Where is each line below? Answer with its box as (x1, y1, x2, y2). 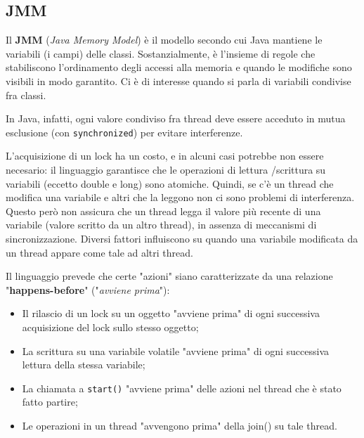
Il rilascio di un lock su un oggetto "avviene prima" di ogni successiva (22, 306, 320, 321)
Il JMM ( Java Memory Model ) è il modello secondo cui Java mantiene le (6, 32, 323, 47)
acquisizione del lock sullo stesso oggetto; (22, 319, 199, 334)
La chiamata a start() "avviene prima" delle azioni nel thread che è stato (22, 380, 342, 395)
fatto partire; (22, 394, 78, 409)
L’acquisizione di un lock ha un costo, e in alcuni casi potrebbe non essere (6, 148, 324, 163)
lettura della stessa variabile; (22, 357, 145, 372)
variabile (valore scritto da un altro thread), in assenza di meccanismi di (6, 217, 317, 232)
